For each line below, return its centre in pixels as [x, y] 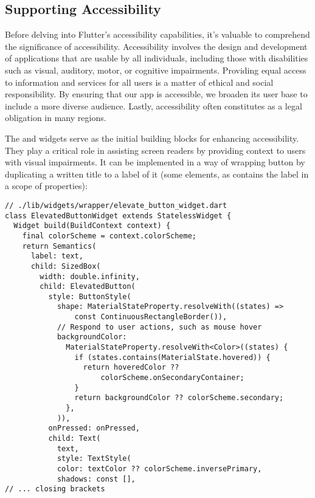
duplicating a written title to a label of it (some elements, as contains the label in [157, 174]
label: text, [57, 256]
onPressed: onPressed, [94, 428]
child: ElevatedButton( [88, 287]
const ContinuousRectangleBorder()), [151, 317]
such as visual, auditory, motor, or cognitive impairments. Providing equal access [156, 70]
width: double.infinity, [90, 276]
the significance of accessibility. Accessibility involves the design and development [156, 46]
